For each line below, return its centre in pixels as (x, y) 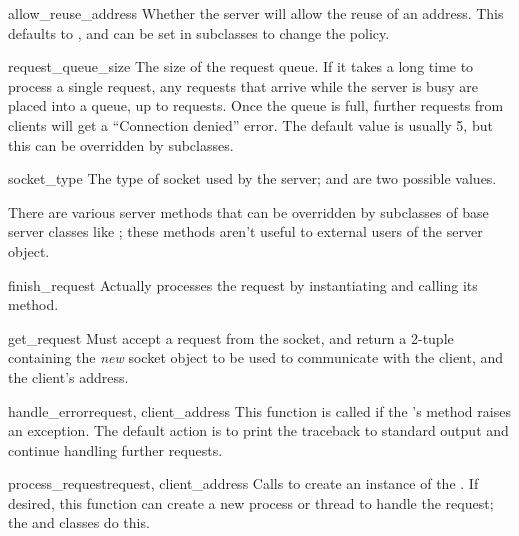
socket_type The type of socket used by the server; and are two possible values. (252, 178)
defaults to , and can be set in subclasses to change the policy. (199, 32)
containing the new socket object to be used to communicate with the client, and (256, 357)
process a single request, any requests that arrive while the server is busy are (243, 85)
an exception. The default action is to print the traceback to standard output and (258, 430)
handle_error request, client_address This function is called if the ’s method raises (259, 410)
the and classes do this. (79, 522)
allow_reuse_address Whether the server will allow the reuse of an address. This (256, 13)
